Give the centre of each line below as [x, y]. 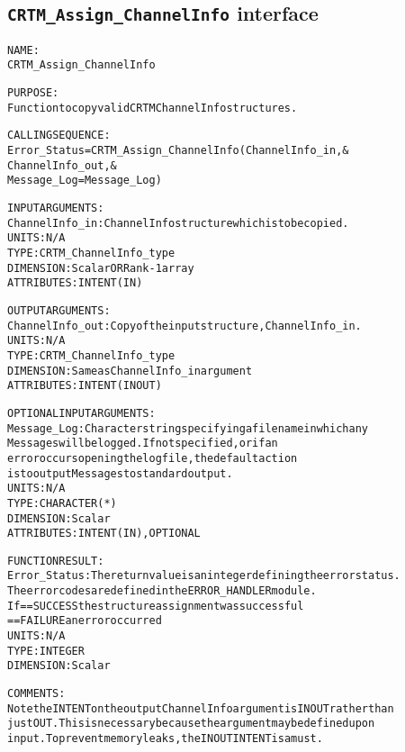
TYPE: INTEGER [46, 651]
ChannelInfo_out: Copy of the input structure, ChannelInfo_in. [184, 326]
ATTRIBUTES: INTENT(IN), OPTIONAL [104, 534]
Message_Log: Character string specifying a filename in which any [188, 428]
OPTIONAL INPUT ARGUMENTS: [81, 413]
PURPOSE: [33, 93]
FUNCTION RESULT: [56, 561]
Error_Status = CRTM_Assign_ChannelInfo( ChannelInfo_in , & [178, 151]
